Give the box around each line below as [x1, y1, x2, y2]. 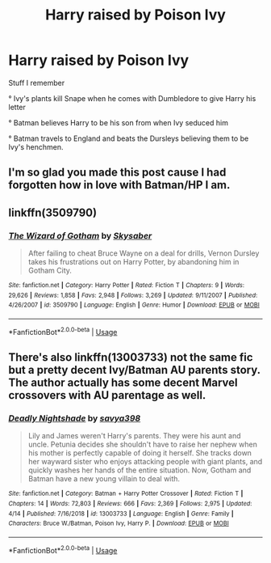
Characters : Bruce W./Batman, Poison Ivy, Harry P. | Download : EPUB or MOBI [8, 519, 230, 527]
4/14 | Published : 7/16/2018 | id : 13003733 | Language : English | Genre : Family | [8, 510, 234, 518]
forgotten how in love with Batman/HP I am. [8, 178, 231, 192]
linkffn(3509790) [8, 205, 98, 219]
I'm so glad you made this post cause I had [8, 166, 227, 180]
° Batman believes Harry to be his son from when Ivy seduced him [8, 117, 228, 127]
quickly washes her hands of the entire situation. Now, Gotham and [27, 465, 252, 475]
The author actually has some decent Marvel [8, 376, 238, 390]
